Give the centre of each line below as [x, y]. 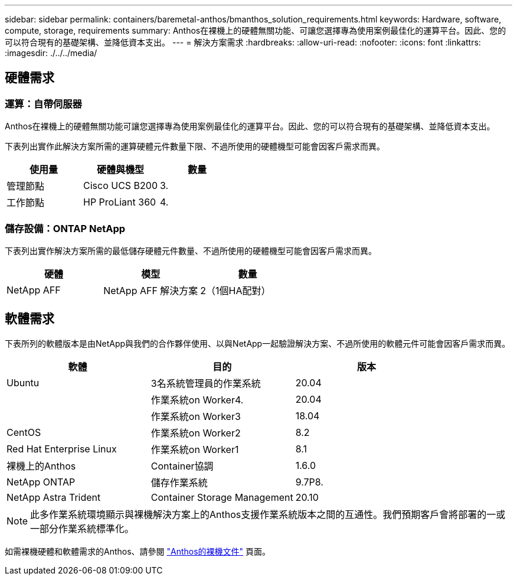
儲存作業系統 [179, 482]
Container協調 [182, 466]
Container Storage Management [222, 497]
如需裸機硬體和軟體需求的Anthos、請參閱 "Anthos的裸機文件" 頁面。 [138, 551]
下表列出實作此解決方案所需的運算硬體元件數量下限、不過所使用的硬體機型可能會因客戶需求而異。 [195, 146]
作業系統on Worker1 [195, 449]
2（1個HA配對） [235, 290]
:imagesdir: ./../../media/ [51, 53]
